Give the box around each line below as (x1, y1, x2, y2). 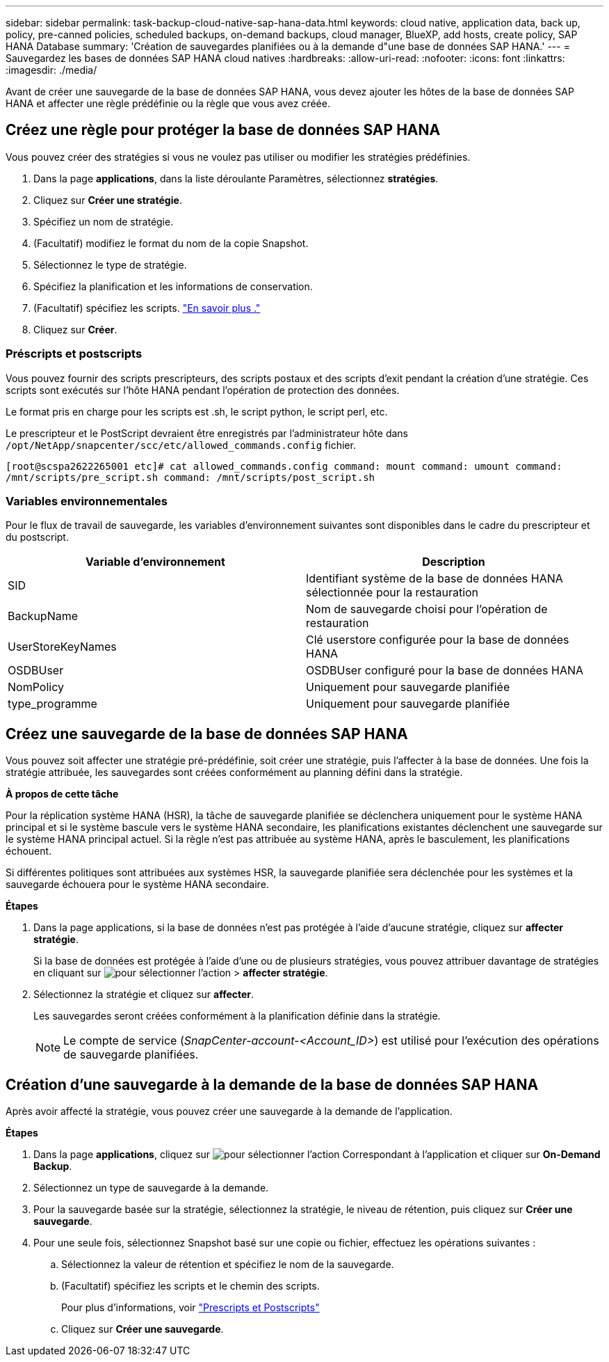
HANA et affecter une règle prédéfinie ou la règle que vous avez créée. (6, 97, 330, 109)
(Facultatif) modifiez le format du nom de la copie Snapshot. (33, 237, 309, 249)
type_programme (8, 697, 97, 711)
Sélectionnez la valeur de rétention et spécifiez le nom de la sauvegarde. (61, 1258, 394, 1271)
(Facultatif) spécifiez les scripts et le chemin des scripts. (61, 1280, 320, 1292)
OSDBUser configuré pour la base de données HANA (306, 663, 584, 678)
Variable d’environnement (86, 555, 225, 569)
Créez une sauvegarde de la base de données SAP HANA (6, 724, 408, 743)
